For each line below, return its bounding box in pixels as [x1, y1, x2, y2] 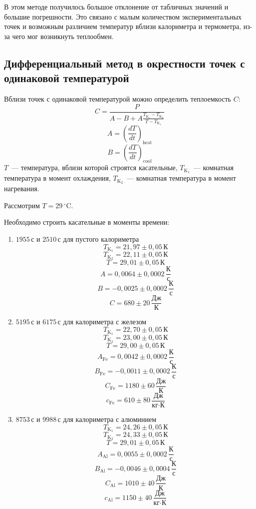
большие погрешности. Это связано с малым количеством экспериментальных [4, 11, 242, 22]
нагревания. [4, 183, 39, 194]
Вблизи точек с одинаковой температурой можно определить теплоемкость [4, 93, 232, 104]
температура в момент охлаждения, [4, 173, 111, 183]
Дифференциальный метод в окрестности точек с [4, 55, 245, 71]
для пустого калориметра [63, 233, 139, 244]
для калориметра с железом [63, 316, 147, 327]
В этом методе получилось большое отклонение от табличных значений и [4, 2, 229, 12]
